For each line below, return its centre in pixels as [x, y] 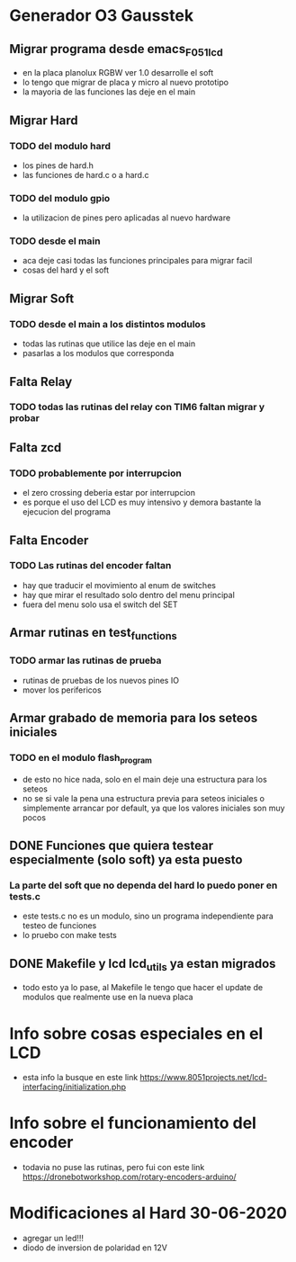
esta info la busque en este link [80, 1078]
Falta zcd [36, 448]
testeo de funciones [59, 926]
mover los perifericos [62, 690]
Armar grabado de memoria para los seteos [134, 718]
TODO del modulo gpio [60, 198]
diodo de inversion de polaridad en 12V [95, 1248]
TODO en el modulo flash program [81, 759]
